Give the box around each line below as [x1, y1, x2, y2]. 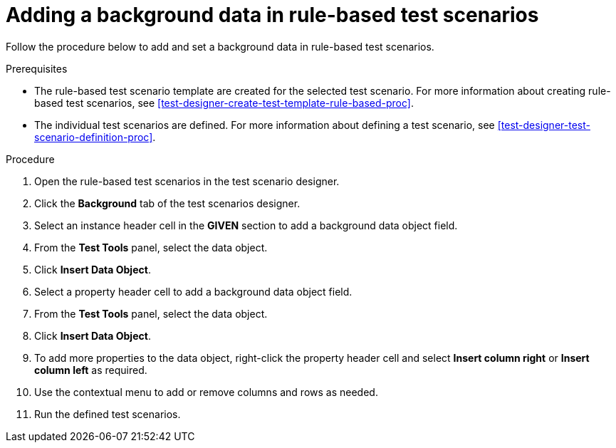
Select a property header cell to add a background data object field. [34, 285, 353, 298]
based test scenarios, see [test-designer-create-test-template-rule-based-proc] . [34, 96, 414, 109]
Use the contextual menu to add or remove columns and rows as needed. [34, 385, 378, 398]
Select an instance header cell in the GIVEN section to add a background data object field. [34, 219, 458, 231]
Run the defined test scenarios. [34, 407, 181, 420]
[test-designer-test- [497, 118, 590, 131]
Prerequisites [6, 62, 68, 75]
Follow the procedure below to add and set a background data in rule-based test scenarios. [6, 40, 434, 53]
